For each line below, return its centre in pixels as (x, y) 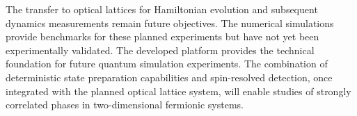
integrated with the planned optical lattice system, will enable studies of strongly (178, 91)
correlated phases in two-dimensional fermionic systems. (125, 105)
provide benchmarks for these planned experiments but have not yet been (162, 36)
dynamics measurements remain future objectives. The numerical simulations (170, 23)
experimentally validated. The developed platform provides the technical (160, 50)
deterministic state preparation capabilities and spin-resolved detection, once (169, 77)
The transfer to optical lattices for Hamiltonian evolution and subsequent (162, 9)
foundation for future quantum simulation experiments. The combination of (167, 64)
